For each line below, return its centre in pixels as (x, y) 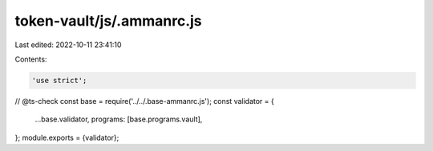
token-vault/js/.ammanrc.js (108, 21)
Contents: (31, 59)
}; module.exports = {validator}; (67, 137)
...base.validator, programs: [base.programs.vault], (119, 119)
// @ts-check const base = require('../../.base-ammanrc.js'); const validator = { (144, 101)
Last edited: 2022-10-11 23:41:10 (68, 45)
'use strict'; (59, 80)
